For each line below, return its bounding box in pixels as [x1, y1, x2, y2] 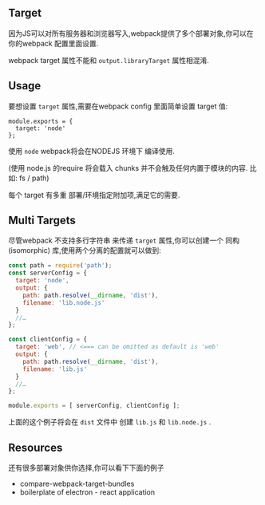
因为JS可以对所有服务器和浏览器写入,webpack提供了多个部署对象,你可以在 [8, 28, 254, 38]
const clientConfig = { [8, 335, 88, 344]
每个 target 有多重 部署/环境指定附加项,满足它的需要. [8, 190, 180, 199]
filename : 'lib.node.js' [22, 298, 105, 306]
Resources [8, 440, 63, 454]
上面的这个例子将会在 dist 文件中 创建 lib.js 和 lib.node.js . [8, 417, 212, 427]
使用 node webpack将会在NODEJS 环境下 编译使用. [8, 146, 176, 156]
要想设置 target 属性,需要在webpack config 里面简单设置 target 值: [8, 101, 228, 111]
